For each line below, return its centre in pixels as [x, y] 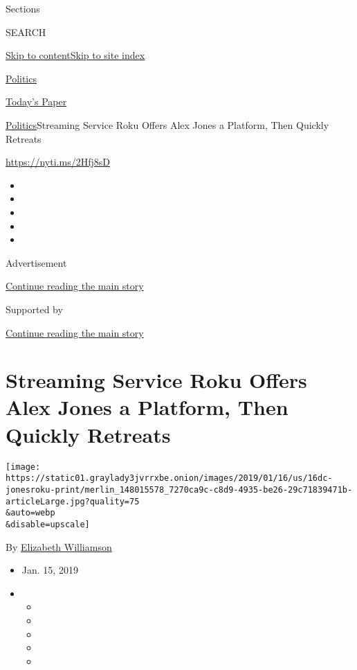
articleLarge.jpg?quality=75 [73, 501]
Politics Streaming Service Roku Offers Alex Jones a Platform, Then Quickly [167, 124]
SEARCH [26, 32]
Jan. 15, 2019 [50, 570]
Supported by [34, 309]
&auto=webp [30, 513]
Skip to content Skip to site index [75, 55]
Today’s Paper [36, 102]
